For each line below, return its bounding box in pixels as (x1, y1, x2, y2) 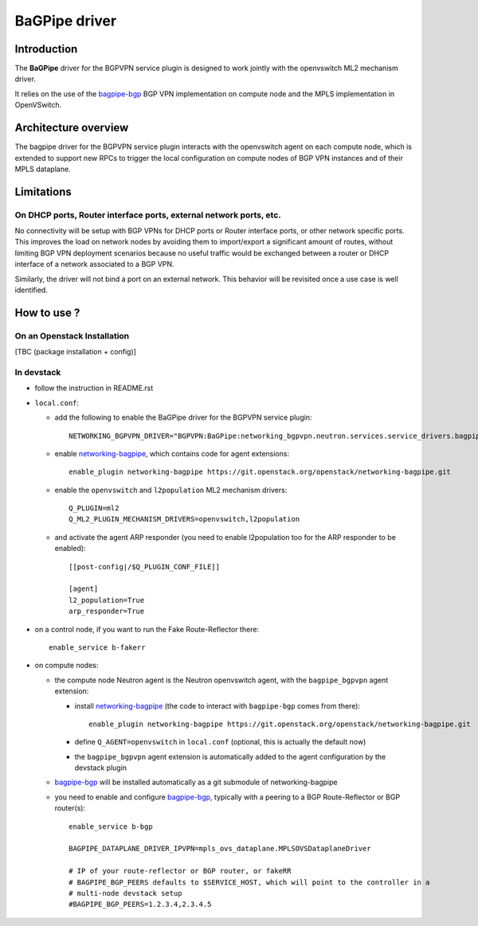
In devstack (14, 366, 61, 377)
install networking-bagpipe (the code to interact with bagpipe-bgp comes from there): (74, 701, 361, 710)
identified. (14, 285, 48, 295)
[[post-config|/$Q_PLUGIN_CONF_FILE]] (69, 562, 221, 571)
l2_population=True (69, 596, 145, 604)
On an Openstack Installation (14, 330, 130, 342)
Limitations (14, 185, 72, 198)
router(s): (54, 803, 86, 813)
